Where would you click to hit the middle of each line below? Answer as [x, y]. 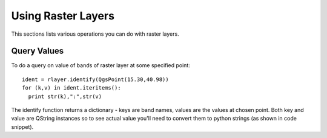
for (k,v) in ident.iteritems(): [71, 88]
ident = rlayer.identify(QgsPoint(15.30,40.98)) [95, 79]
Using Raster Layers [63, 16]
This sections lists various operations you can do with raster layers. [95, 34]
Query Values [38, 51]
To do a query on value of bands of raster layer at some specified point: [101, 65]
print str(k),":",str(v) [65, 96]
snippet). [22, 126]
